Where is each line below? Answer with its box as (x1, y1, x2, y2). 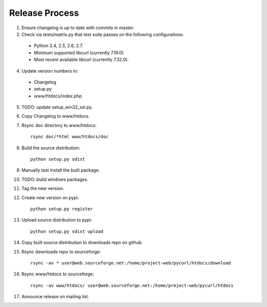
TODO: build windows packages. (21, 176, 89, 182)
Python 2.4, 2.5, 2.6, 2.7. (34, 43, 84, 49)
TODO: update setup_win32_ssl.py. (21, 104, 93, 110)
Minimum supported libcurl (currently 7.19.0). (34, 49, 125, 55)
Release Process (9, 7, 79, 18)
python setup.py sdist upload (30, 228, 104, 234)
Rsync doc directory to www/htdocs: (21, 122, 96, 128)
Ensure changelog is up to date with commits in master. (21, 25, 134, 31)
